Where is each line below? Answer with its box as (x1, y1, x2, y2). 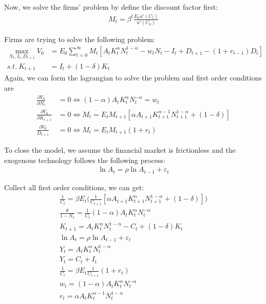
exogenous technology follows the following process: (4, 154, 165, 165)
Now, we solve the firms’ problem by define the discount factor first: (4, 2, 218, 12)
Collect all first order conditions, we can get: (4, 181, 144, 192)
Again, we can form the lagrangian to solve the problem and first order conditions (4, 72, 262, 83)
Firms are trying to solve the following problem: (4, 34, 155, 45)
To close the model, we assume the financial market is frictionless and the (4, 145, 236, 155)
